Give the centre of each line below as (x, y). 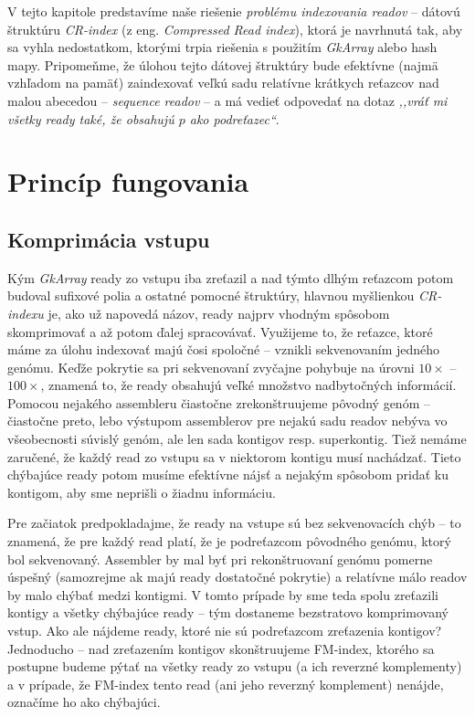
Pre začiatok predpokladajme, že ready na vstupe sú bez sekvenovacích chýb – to (234, 523)
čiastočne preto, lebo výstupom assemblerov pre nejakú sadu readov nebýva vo (227, 421)
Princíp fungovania (128, 181)
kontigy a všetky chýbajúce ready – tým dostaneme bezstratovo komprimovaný (228, 612)
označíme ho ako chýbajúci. (84, 702)
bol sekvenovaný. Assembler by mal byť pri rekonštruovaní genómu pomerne (220, 559)
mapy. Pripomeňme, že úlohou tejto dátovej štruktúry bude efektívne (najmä (223, 64)
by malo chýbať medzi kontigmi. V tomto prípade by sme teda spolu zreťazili (223, 594)
